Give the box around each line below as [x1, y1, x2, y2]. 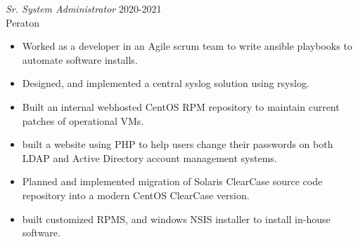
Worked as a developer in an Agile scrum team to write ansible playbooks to [22, 39, 352, 53]
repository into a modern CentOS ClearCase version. [22, 187, 250, 202]
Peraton [6, 15, 40, 29]
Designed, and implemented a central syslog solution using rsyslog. [22, 76, 309, 90]
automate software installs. [22, 52, 138, 67]
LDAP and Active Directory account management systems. [22, 150, 277, 165]
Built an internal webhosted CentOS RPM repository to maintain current [22, 99, 340, 114]
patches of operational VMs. [22, 113, 144, 128]
